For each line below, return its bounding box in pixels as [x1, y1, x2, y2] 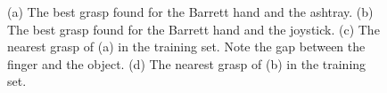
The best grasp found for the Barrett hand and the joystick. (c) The [7, 19, 380, 38]
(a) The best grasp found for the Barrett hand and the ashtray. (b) [7, 3, 374, 20]
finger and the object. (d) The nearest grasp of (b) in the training [7, 54, 366, 73]
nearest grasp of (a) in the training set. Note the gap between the [7, 37, 366, 56]
